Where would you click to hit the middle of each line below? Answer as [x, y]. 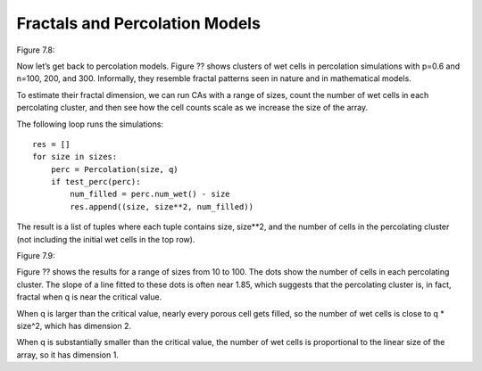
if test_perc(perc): [96, 182]
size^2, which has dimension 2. [74, 326]
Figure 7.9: [36, 256]
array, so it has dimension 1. [68, 355]
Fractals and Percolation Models [138, 23]
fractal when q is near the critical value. [89, 297]
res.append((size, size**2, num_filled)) [162, 206]
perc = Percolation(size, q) [114, 169]
